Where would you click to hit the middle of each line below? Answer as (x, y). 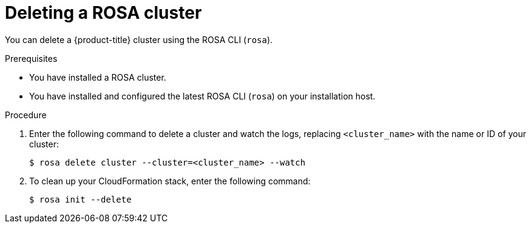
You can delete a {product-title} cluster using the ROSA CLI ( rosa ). (139, 39)
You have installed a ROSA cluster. (98, 77)
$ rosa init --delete (80, 199)
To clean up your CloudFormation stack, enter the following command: (170, 181)
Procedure (26, 115)
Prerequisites (31, 58)
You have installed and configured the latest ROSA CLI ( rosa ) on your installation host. (202, 96)
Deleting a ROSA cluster (103, 13)
